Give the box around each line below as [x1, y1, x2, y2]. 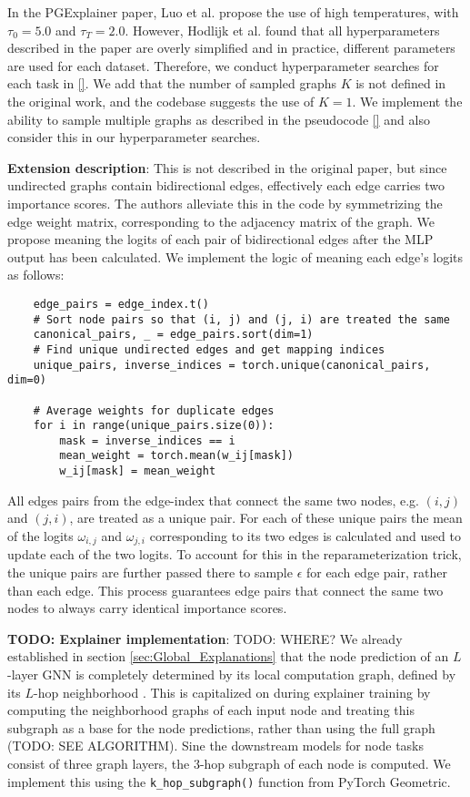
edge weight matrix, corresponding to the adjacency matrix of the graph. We [7, 211, 435, 230]
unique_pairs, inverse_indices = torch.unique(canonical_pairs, [33, 358, 431, 372]
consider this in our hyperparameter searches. [7, 128, 261, 147]
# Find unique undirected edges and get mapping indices [33, 342, 385, 356]
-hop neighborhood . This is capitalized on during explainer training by [34, 682, 431, 701]
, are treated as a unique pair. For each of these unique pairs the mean [69, 508, 463, 527]
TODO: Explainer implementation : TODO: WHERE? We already [7, 628, 403, 648]
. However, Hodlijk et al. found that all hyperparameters [125, 20, 440, 39]
